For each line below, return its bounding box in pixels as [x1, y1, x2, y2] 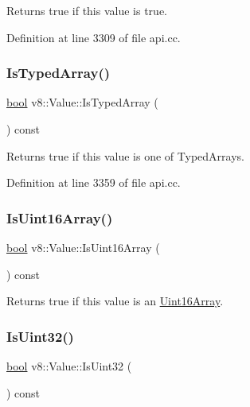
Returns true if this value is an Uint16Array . [6, 293, 224, 309]
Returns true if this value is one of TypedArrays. [6, 147, 244, 164]
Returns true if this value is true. [6, 2, 167, 18]
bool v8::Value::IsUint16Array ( [6, 239, 160, 255]
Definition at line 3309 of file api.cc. [6, 29, 181, 45]
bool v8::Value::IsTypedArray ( [6, 94, 158, 110]
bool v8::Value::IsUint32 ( [6, 358, 132, 374]
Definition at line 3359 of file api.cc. [6, 174, 181, 191]
